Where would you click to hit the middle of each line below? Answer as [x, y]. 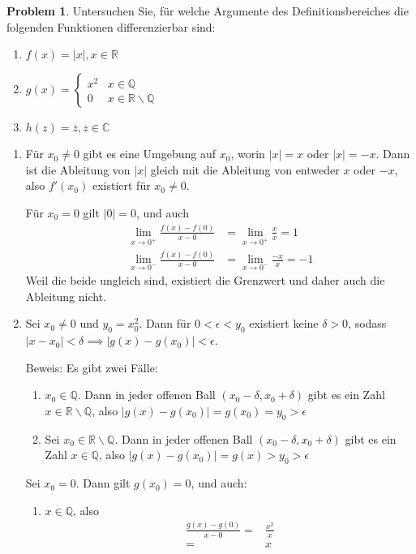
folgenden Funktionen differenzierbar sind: [111, 26]
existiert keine [284, 323]
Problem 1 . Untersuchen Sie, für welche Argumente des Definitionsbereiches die [208, 11]
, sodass [367, 323]
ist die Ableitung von [78, 169]
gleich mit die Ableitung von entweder [245, 169]
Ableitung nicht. [66, 296]
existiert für [121, 185]
